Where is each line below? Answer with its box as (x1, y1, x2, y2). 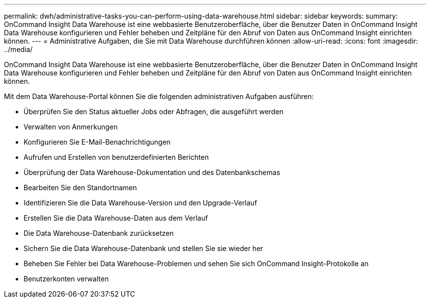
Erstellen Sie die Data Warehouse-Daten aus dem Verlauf (24, 214, 208, 222)
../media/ (4, 45, 33, 53)
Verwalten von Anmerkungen (24, 123, 118, 131)
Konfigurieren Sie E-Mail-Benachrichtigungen (24, 138, 171, 146)
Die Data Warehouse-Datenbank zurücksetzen (24, 229, 174, 237)
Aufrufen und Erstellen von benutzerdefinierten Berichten (24, 153, 209, 161)
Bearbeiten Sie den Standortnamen (24, 183, 137, 192)
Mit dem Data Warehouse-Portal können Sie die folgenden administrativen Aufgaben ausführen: (4, 92, 314, 101)
